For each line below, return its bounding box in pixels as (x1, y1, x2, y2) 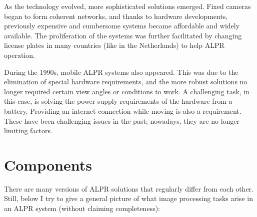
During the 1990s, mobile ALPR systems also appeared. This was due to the (4, 66, 238, 77)
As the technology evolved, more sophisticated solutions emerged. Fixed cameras (4, 1, 251, 11)
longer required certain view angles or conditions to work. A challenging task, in (4, 86, 249, 96)
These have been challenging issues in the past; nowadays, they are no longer (4, 115, 240, 126)
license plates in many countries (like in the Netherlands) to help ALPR (4, 40, 224, 50)
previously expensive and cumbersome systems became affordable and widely (4, 20, 240, 31)
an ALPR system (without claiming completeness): (4, 203, 160, 214)
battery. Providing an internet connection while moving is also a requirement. (4, 105, 241, 116)
